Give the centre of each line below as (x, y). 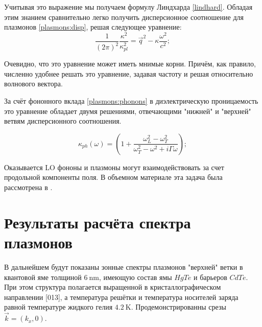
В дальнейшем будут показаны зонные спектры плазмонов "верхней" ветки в (124, 266)
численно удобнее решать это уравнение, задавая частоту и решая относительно (129, 73)
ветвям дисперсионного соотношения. (63, 121)
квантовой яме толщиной (43, 277)
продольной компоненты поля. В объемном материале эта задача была (113, 177)
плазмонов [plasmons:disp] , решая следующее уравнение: (93, 27)
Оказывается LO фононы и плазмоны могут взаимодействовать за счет (114, 167)
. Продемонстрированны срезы (178, 307)
